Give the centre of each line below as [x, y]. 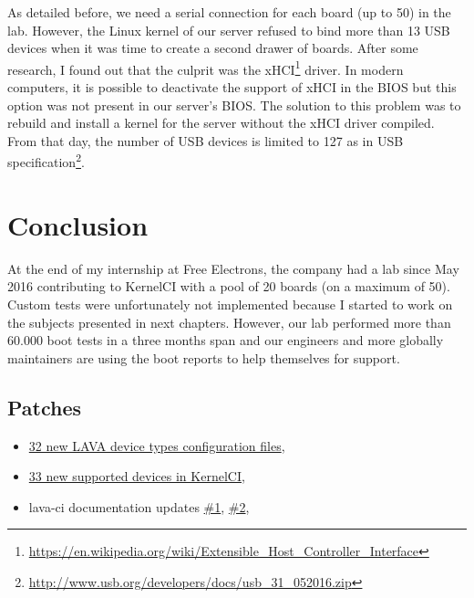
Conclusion [78, 224]
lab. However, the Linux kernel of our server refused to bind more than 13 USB [229, 30]
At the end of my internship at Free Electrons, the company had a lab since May [233, 268]
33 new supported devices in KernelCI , [137, 476]
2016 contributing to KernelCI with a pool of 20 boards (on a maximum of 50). [229, 286]
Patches [45, 407]
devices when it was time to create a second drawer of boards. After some [213, 48]
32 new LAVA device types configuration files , [157, 445]
